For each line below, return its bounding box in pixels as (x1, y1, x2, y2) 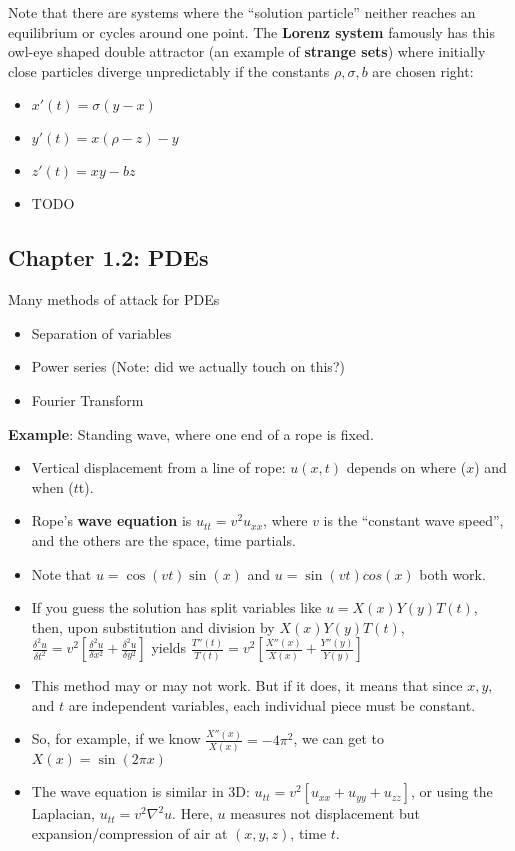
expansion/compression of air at (31, 822, 228, 843)
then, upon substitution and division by (31, 616, 275, 637)
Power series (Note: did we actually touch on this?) (31, 356, 345, 377)
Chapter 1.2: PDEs (8, 242, 209, 273)
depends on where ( (346, 457, 467, 478)
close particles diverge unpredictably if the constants (8, 60, 330, 81)
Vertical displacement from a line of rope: (31, 457, 286, 478)
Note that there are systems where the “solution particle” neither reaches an (8, 2, 476, 22)
